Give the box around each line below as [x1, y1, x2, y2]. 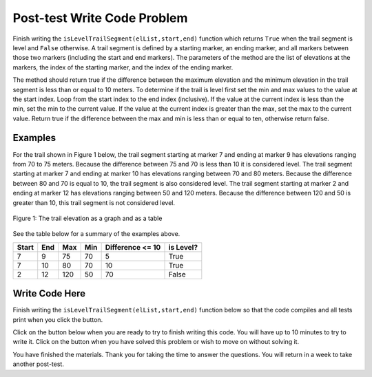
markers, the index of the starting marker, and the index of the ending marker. [12, 63, 234, 72]
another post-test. [12, 360, 65, 368]
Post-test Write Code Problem [12, 10, 188, 25]
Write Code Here [12, 288, 86, 299]
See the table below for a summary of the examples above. [12, 230, 180, 238]
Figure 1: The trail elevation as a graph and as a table [12, 214, 163, 222]
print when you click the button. [12, 315, 103, 323]
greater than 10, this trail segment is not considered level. [12, 198, 176, 206]
